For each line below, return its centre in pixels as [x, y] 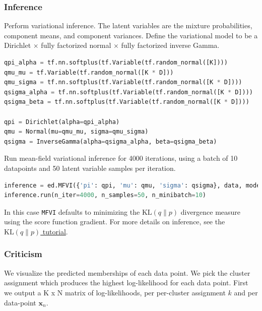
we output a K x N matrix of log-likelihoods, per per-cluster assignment [115, 292]
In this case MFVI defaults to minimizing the [72, 211]
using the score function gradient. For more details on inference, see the [115, 222]
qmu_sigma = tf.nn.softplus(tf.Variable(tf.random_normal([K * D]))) [123, 82]
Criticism [23, 254]
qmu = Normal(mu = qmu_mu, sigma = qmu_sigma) [76, 132]
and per [246, 292]
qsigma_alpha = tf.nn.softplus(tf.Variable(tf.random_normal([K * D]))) [128, 92]
